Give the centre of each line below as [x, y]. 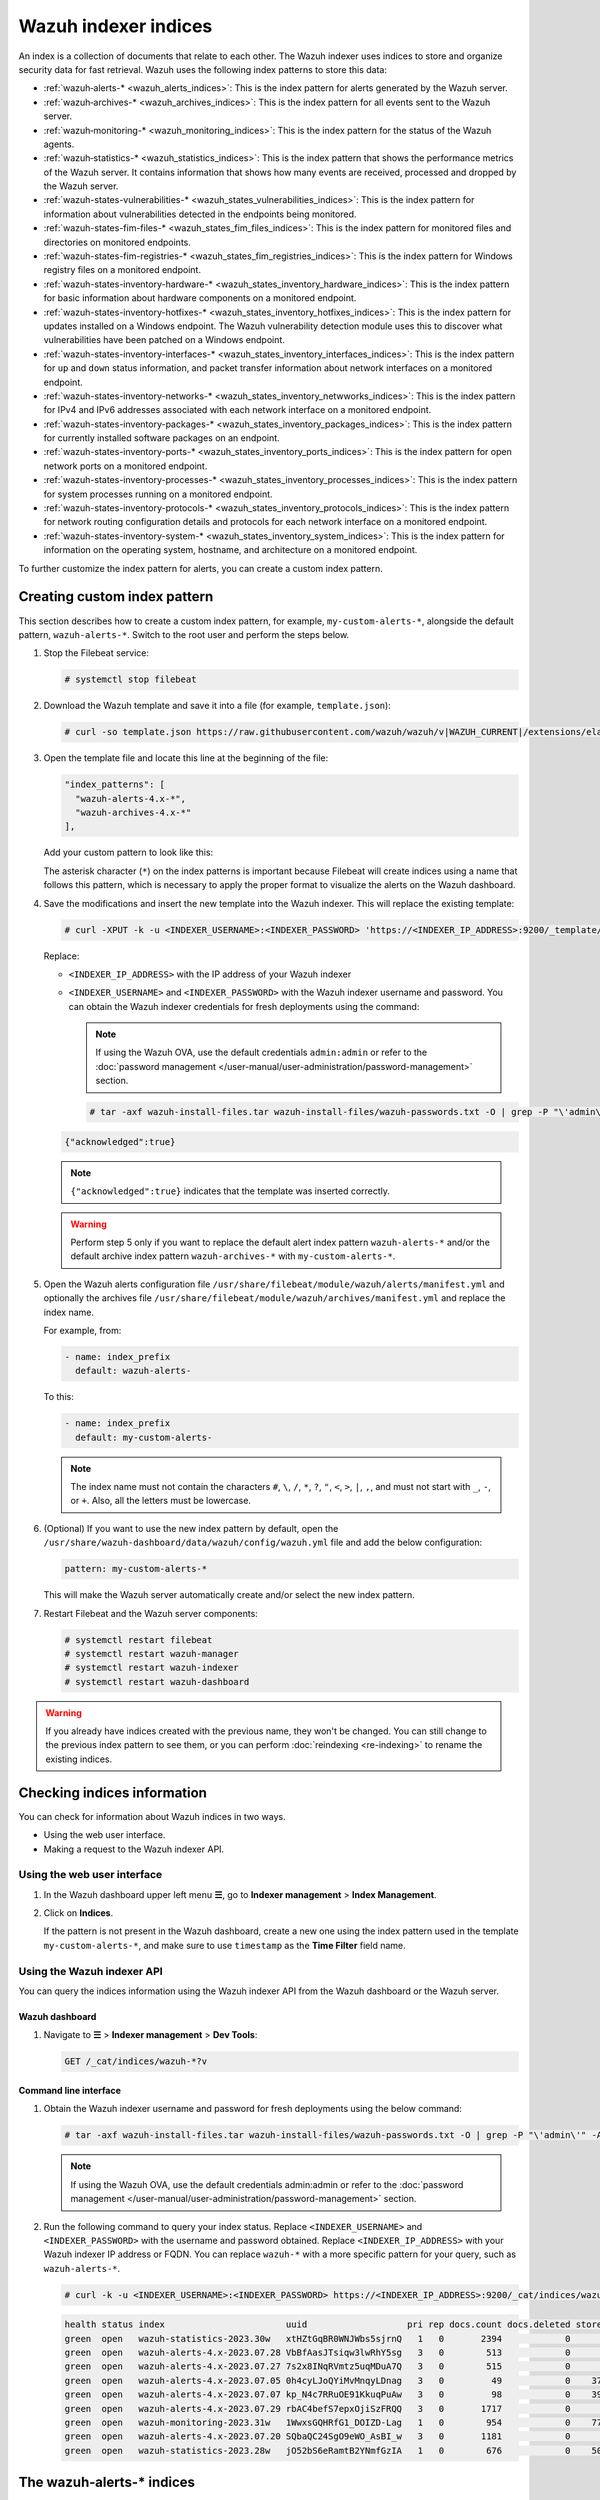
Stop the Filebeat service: [96, 653]
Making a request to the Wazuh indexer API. [134, 1849]
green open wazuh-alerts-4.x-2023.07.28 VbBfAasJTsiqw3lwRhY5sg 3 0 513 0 [317, 2353]
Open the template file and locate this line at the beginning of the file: [186, 758]
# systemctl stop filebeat [130, 679]
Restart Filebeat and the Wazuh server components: [151, 1613]
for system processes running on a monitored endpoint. [158, 494]
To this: [58, 1397]
